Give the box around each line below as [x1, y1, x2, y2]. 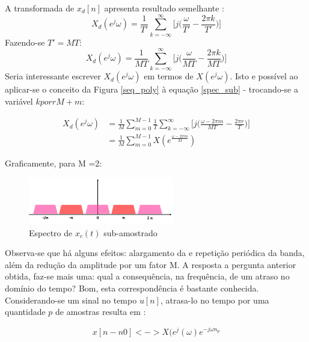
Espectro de [29, 226, 73, 239]
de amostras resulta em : [55, 305, 146, 318]
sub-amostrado [103, 226, 158, 239]
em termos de [144, 70, 194, 82]
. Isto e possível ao [230, 70, 298, 82]
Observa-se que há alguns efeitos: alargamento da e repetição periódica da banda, [5, 246, 305, 259]
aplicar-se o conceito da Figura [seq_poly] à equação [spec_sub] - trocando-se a [5, 83, 298, 96]
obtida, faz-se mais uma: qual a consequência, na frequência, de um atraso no [5, 270, 290, 282]
